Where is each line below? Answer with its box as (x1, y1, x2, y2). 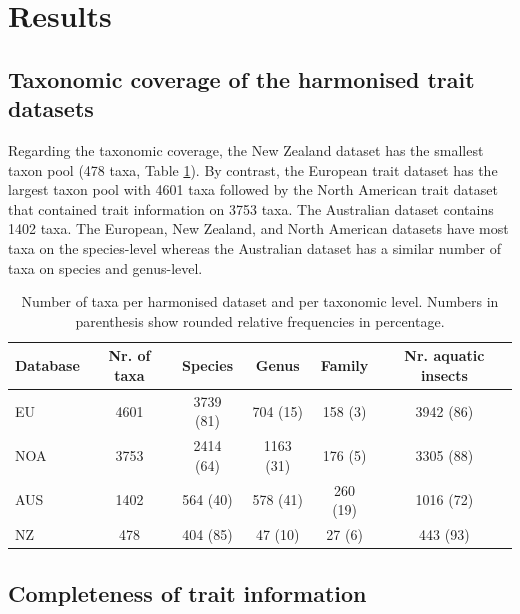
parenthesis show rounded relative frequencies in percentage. (75, 310, 445, 331)
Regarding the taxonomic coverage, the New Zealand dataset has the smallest (8, 139, 484, 160)
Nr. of (108, 345, 151, 366)
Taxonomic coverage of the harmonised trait (8, 63, 475, 94)
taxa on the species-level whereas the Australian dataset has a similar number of (8, 237, 501, 258)
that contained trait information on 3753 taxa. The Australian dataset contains (8, 198, 494, 219)
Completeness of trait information (8, 577, 367, 608)
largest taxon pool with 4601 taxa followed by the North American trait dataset (8, 179, 498, 200)
